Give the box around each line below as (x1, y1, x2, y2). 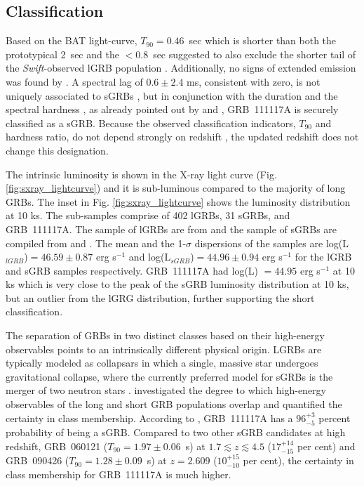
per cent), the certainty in (243, 453, 354, 468)
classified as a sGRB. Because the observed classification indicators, (6, 115, 296, 130)
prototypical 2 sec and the (6, 46, 119, 61)
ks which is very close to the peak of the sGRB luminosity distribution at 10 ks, (6, 277, 349, 291)
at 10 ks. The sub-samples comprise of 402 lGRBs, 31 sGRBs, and (6, 208, 290, 223)
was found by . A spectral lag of (6, 74, 143, 88)
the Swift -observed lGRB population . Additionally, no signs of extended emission (6, 60, 356, 75)
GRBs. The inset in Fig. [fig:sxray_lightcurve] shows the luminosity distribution (6, 194, 351, 209)
